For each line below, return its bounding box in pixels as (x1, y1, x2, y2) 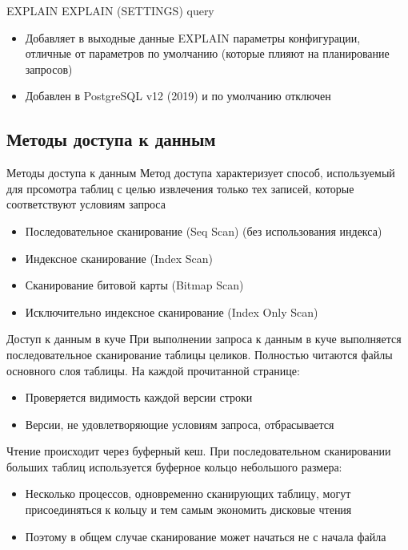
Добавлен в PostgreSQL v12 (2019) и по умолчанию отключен (25, 87, 331, 104)
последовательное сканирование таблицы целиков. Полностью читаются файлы (6, 346, 393, 362)
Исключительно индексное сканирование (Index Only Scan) (25, 303, 318, 320)
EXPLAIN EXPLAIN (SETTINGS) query (6, 2, 214, 18)
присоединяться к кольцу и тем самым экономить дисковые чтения (25, 501, 352, 518)
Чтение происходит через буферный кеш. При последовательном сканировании (6, 443, 391, 459)
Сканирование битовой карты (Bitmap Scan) (25, 277, 244, 293)
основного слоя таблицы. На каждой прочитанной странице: (6, 362, 300, 378)
